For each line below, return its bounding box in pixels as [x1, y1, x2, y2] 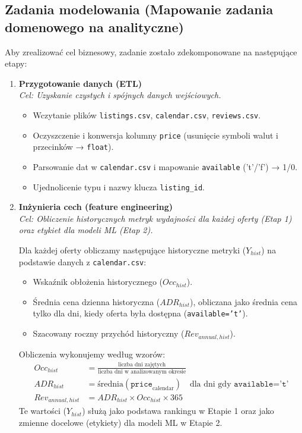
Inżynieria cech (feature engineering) [18, 200, 173, 213]
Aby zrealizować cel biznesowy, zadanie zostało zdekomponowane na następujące [5, 45, 297, 58]
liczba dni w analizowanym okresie [98, 368, 186, 375]
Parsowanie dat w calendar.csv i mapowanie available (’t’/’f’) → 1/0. [33, 160, 298, 172]
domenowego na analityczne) [5, 17, 184, 36]
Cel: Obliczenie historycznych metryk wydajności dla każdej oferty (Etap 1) [18, 212, 292, 224]
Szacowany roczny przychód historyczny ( [33, 327, 185, 340]
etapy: [5, 57, 27, 70]
